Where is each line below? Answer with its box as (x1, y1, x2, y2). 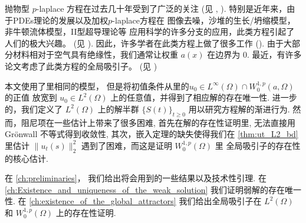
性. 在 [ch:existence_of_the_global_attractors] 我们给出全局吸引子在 (5, 195, 262, 207)
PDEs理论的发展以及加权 (12, 14, 108, 26)
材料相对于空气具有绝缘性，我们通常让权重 (12, 48, 178, 61)
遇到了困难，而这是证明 (81, 139, 172, 151)
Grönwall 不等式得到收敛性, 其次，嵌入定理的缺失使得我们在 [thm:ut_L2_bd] (5, 128, 298, 140)
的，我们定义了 (5, 102, 62, 115)
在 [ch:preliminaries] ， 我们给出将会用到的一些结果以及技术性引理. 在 (5, 172, 266, 184)
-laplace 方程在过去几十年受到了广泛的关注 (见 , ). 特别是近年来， (36, 2, 287, 14)
